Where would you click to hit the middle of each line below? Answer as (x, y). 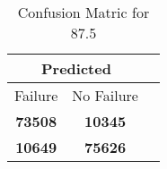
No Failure (105, 95)
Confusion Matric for (83, 12)
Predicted (76, 68)
